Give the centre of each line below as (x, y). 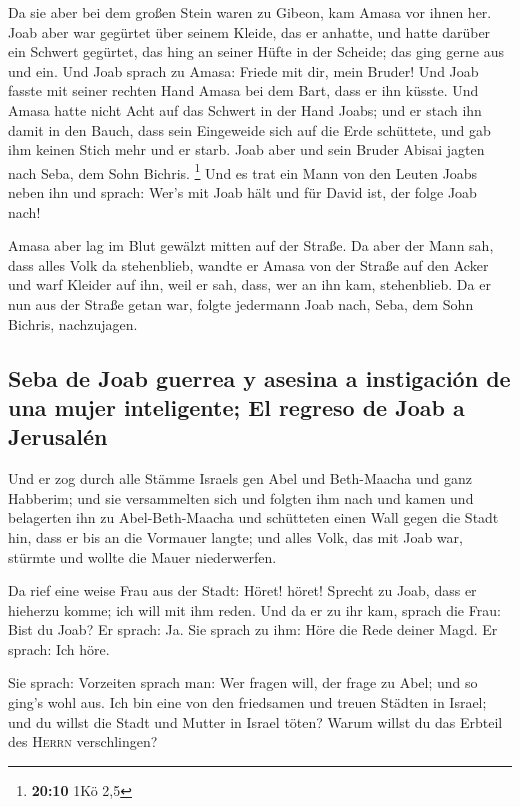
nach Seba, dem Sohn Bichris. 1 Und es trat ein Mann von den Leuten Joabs (243, 171)
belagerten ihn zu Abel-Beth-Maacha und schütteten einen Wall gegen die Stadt (253, 517)
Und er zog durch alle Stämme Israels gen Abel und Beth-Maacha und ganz (240, 478)
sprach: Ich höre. (59, 648)
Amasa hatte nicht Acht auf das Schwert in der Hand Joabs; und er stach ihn (245, 109)
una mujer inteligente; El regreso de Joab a (236, 406)
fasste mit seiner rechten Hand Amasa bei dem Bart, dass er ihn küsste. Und (243, 90)
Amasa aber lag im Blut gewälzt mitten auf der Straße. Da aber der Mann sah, (251, 245)
